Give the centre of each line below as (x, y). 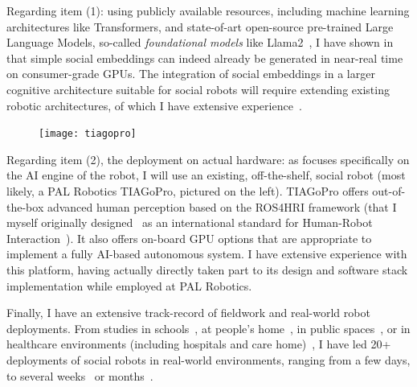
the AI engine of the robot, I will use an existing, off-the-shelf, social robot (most (206, 175)
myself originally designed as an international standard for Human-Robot (190, 222)
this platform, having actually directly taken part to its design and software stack (207, 269)
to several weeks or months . (80, 375)
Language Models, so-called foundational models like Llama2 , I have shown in (200, 42)
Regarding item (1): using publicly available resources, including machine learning (208, 10)
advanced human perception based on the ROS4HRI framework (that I (222, 206)
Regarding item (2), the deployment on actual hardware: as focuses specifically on (208, 159)
